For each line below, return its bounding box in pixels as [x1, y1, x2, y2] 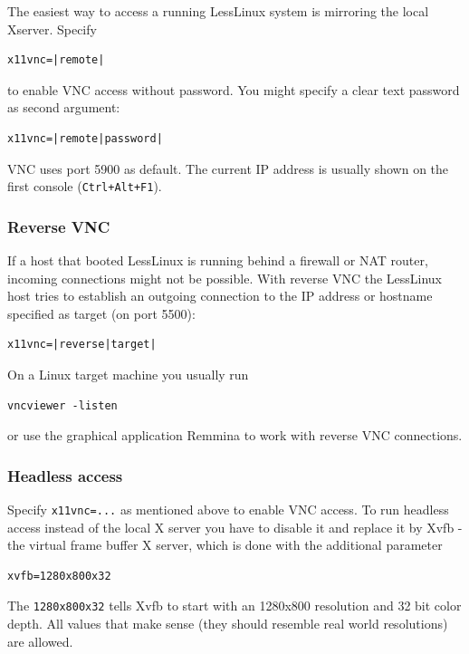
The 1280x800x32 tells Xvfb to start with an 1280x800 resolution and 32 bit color [7, 596, 462, 615]
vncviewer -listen [7, 399, 118, 412]
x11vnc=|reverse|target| [7, 338, 157, 351]
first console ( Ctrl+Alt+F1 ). [7, 177, 162, 196]
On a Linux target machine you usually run [7, 365, 249, 383]
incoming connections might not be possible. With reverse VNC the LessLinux [7, 268, 443, 287]
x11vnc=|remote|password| [7, 131, 163, 145]
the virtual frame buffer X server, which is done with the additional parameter [7, 535, 443, 554]
